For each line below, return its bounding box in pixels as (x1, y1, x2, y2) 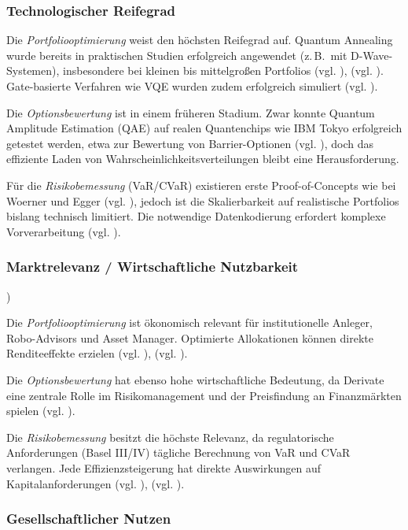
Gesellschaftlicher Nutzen (6, 509, 171, 528)
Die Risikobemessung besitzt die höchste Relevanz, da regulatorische (6, 428, 334, 445)
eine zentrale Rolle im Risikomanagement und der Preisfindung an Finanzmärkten (6, 387, 402, 403)
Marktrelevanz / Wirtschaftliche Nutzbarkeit (6, 257, 299, 276)
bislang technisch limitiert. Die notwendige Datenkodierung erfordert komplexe (6, 208, 386, 224)
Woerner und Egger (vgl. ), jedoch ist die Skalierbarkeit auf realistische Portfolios (6, 192, 399, 209)
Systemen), (6, 62, 60, 79)
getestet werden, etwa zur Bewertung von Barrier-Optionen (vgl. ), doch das (6, 135, 374, 151)
